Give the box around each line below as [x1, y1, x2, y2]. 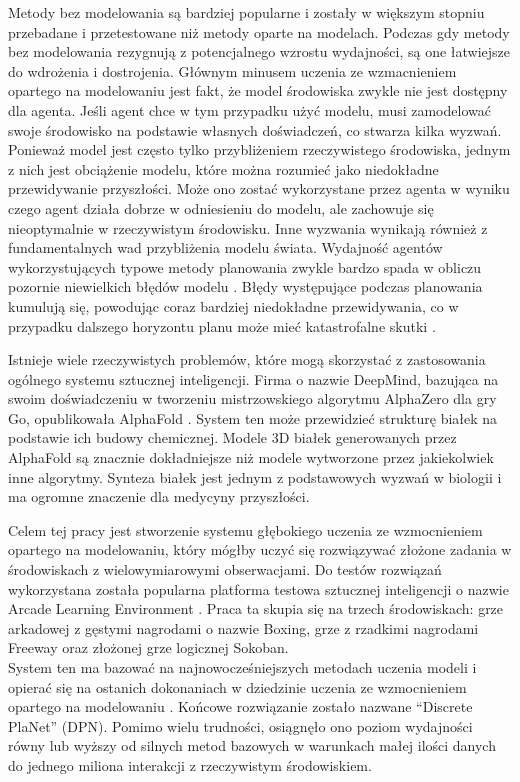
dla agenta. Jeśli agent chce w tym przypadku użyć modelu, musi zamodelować [8, 99, 491, 120]
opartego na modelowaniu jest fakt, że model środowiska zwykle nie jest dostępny [8, 80, 508, 101]
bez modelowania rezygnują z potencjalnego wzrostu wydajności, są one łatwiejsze [8, 41, 511, 62]
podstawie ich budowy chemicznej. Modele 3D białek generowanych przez [8, 427, 457, 448]
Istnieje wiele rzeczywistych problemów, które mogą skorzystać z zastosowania [8, 349, 486, 370]
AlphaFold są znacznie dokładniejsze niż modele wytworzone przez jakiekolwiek [8, 447, 494, 468]
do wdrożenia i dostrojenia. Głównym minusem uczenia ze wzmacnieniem [8, 60, 457, 81]
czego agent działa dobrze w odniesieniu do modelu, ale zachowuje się [8, 197, 434, 218]
